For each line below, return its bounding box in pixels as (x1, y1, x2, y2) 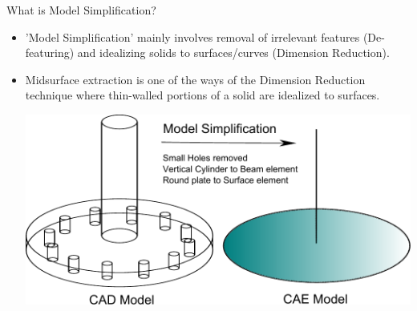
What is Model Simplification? (6, 2, 156, 18)
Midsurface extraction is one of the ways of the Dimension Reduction (25, 71, 366, 87)
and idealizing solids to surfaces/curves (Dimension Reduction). (77, 44, 390, 61)
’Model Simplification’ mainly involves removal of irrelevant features (25, 28, 360, 45)
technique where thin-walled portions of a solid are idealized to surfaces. (25, 87, 380, 103)
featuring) (25, 44, 75, 61)
